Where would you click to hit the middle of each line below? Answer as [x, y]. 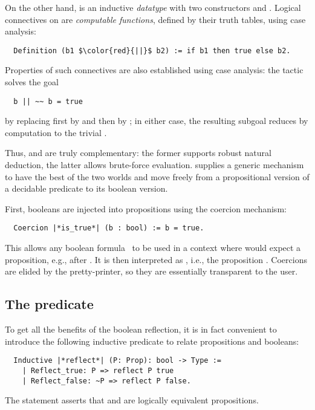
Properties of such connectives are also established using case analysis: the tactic [154, 70]
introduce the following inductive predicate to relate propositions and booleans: [152, 341]
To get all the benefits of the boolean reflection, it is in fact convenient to [141, 329]
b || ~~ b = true [48, 101]
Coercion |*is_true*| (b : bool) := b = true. [109, 228]
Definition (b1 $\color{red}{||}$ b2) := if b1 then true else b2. [152, 50]
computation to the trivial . [56, 132]
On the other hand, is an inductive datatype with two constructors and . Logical [153, 7]
